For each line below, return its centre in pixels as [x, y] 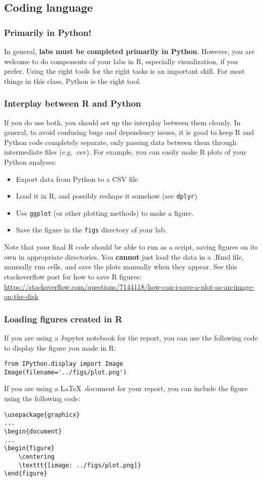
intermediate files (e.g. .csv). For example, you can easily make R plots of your [125, 152]
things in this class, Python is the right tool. [73, 81]
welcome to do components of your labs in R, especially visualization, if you [121, 61]
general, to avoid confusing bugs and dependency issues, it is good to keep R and [129, 132]
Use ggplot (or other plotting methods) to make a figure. [105, 212]
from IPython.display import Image [64, 364]
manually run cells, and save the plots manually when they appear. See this [121, 267]
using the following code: [42, 398]
